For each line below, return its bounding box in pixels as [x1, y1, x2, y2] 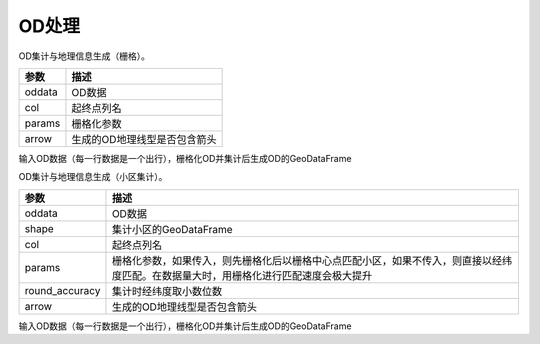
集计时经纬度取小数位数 [111, 284, 223, 298]
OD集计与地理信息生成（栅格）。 [18, 50, 150, 62]
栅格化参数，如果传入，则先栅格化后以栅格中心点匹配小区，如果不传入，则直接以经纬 [111, 253, 513, 267]
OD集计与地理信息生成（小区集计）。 [18, 171, 168, 183]
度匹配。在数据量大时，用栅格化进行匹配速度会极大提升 [111, 268, 373, 282]
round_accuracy [24, 283, 101, 297]
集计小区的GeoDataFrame [111, 222, 234, 236]
